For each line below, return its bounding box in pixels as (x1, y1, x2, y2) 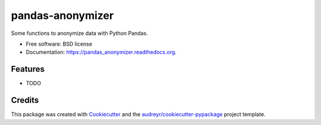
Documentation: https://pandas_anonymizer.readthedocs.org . (26, 49, 177, 56)
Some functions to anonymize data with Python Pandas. (11, 30, 148, 37)
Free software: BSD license (26, 40, 92, 47)
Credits (11, 95, 39, 105)
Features (11, 64, 45, 74)
